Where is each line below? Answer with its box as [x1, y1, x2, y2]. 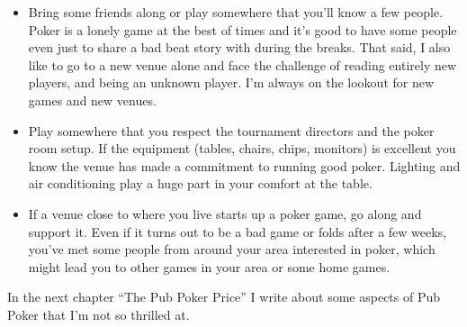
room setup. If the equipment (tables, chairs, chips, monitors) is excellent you [28, 139, 456, 158]
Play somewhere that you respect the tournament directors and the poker [28, 121, 435, 140]
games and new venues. [28, 90, 157, 109]
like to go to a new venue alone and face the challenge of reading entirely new [28, 55, 457, 74]
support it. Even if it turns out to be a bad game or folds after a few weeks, [28, 222, 447, 241]
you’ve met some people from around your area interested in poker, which [28, 240, 436, 259]
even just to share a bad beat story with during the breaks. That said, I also [28, 38, 451, 57]
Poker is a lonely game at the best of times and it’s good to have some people [28, 20, 457, 39]
